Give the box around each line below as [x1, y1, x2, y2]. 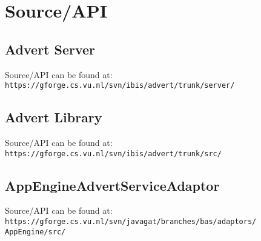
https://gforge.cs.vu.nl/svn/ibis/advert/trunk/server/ [5, 81, 235, 90]
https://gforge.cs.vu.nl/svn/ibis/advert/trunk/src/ [5, 149, 222, 158]
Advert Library [5, 108, 102, 127]
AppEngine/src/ [5, 227, 66, 236]
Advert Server [5, 39, 96, 58]
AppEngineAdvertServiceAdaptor [5, 176, 220, 194]
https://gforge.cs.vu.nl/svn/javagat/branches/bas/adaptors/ [5, 217, 257, 226]
